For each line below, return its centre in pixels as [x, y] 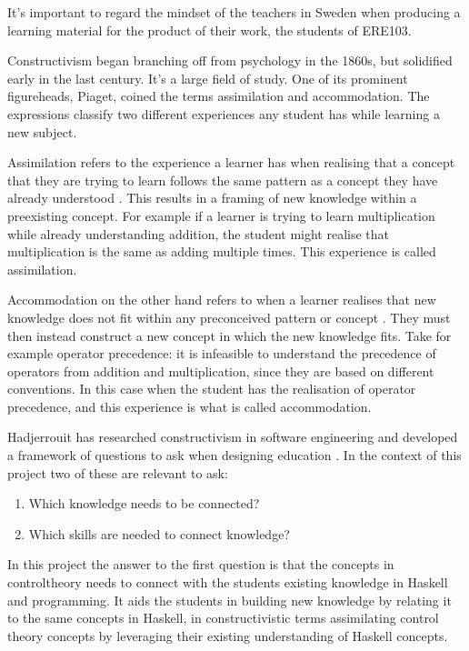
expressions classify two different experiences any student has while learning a [224, 113]
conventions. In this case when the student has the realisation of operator [212, 389]
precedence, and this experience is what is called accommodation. [190, 406]
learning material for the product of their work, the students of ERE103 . [210, 30]
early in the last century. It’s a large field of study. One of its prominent [208, 78]
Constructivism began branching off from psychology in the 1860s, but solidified [230, 60]
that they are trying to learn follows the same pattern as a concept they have [223, 180]
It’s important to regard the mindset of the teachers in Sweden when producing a [234, 12]
